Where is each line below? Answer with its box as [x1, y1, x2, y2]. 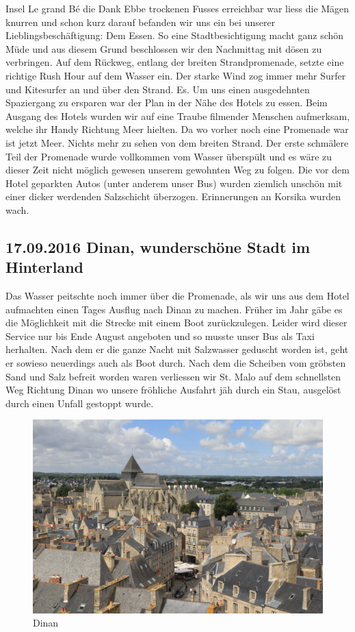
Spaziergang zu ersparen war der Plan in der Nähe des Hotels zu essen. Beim [5, 95, 328, 110]
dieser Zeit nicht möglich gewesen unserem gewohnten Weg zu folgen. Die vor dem [5, 162, 350, 177]
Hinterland [5, 256, 84, 278]
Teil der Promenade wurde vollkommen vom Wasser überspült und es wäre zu [5, 149, 332, 163]
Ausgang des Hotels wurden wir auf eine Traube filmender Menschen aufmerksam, [5, 108, 350, 123]
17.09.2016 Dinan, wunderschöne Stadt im [5, 236, 311, 257]
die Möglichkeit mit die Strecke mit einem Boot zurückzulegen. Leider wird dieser [5, 315, 347, 330]
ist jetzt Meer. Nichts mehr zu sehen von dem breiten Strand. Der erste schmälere [5, 135, 349, 149]
